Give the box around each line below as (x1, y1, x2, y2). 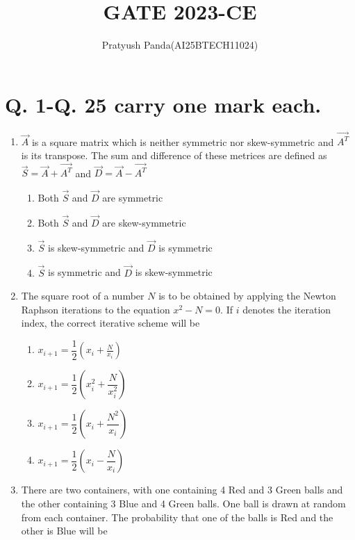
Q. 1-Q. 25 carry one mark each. (5, 90, 322, 118)
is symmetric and (48, 265, 121, 279)
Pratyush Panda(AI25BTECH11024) (101, 38, 258, 52)
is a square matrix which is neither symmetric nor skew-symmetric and (31, 134, 334, 149)
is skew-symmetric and (48, 240, 145, 254)
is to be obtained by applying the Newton (158, 288, 336, 303)
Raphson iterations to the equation (21, 302, 170, 316)
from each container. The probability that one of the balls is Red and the (21, 509, 333, 524)
